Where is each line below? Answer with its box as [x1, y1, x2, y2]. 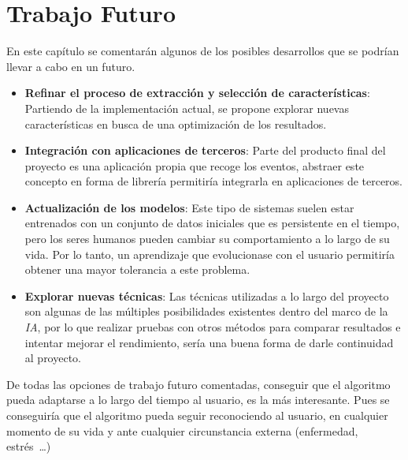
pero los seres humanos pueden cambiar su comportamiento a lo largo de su [24, 230, 390, 247]
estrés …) [6, 438, 51, 454]
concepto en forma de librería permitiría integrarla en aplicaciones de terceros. [24, 173, 403, 189]
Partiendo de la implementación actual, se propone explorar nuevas [24, 99, 349, 116]
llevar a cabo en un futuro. [6, 58, 135, 74]
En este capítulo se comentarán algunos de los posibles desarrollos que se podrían [6, 43, 399, 59]
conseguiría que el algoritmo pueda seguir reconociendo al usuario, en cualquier [6, 407, 388, 423]
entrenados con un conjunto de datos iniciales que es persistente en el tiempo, [24, 215, 400, 231]
